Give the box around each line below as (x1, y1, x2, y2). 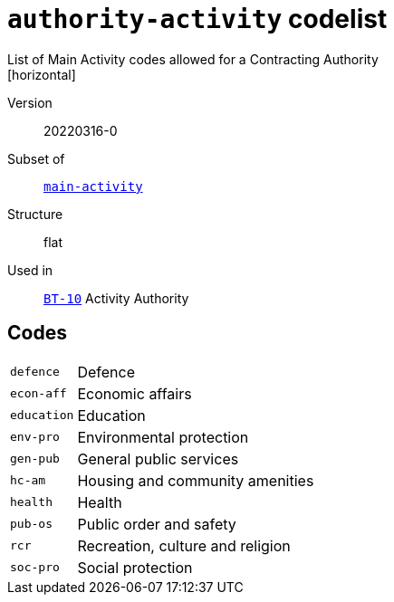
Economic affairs (77, 384, 192, 403)
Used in (7, 262, 53, 278)
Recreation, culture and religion (77, 536, 291, 555)
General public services (77, 449, 239, 468)
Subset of (7, 150, 65, 167)
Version (7, 94, 53, 110)
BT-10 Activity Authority (43, 290, 189, 306)
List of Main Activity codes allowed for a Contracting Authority (7, 51, 379, 67)
